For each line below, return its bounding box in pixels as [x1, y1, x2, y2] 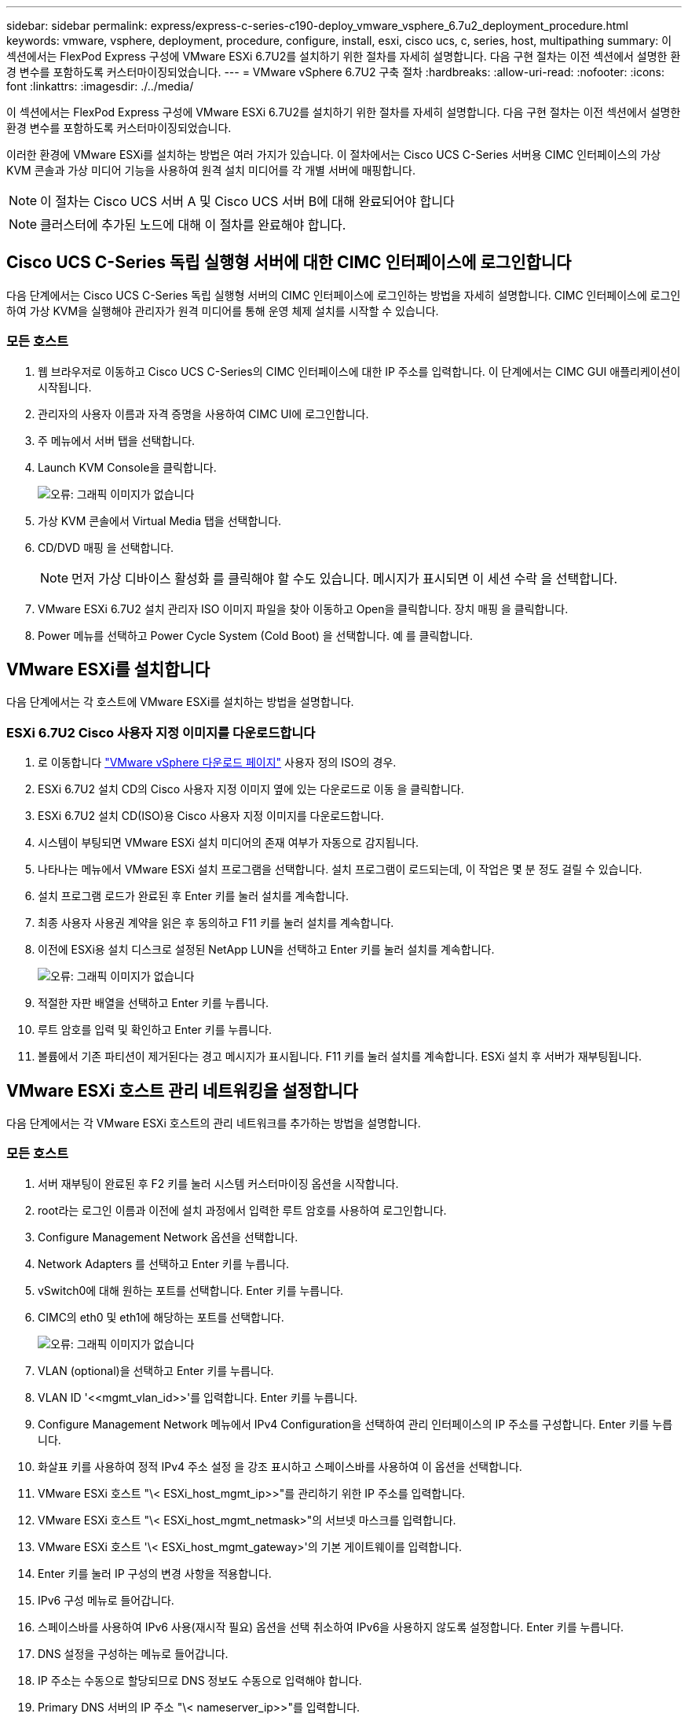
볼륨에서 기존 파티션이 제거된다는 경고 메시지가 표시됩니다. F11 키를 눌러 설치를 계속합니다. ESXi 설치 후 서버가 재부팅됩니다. [38, 1050, 642, 1064]
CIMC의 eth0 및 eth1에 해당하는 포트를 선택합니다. [38, 1310, 284, 1324]
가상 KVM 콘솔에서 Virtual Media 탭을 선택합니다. [38, 513, 282, 528]
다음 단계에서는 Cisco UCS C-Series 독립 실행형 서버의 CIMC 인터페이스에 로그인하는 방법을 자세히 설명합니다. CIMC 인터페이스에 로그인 [6, 288, 681, 302]
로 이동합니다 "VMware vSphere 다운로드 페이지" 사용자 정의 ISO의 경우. [38, 756, 397, 770]
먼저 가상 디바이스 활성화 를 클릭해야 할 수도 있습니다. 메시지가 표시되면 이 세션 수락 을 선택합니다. [71, 570, 618, 586]
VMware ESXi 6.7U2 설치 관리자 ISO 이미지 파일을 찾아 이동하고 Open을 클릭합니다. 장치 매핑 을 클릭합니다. [38, 601, 569, 616]
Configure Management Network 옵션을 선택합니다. [38, 1230, 298, 1244]
